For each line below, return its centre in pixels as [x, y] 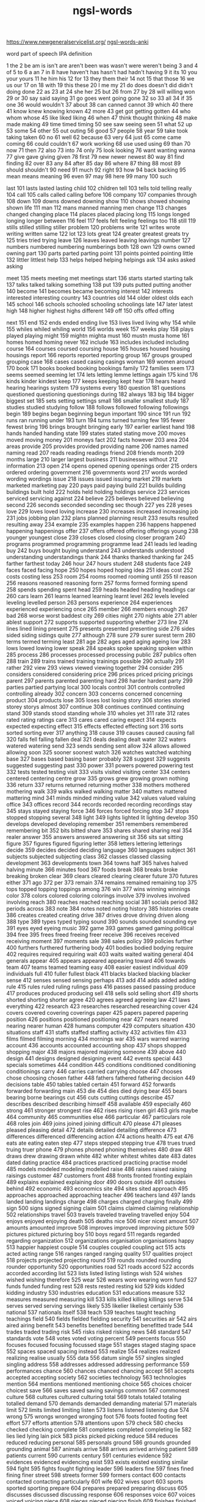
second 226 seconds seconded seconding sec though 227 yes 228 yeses [99, 505]
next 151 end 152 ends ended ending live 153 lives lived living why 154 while [101, 323]
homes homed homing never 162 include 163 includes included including [98, 342]
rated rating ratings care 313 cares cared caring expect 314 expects [92, 720]
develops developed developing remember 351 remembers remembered [97, 824]
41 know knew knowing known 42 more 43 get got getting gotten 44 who [99, 112]
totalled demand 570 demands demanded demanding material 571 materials [102, 1403]
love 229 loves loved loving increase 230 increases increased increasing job [102, 512]
